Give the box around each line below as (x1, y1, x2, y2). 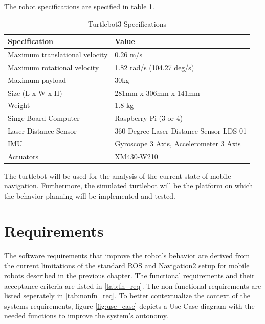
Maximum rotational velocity (8, 61, 99, 72)
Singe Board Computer (8, 113, 80, 123)
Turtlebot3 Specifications (87, 18, 166, 29)
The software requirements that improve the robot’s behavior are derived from (4, 250, 250, 261)
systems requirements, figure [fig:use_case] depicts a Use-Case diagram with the (4, 300, 255, 311)
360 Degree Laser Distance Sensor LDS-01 (115, 125, 247, 136)
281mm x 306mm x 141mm (115, 87, 200, 98)
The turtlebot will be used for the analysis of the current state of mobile (4, 170, 231, 181)
